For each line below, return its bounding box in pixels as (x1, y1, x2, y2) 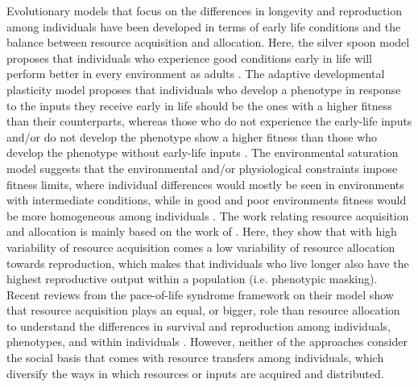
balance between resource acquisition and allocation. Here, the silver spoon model (6, 34, 410, 51)
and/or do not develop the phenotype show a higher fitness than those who (6, 128, 378, 145)
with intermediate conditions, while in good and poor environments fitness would (6, 191, 407, 208)
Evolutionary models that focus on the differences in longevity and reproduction (6, 2, 403, 19)
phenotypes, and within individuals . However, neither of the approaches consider (6, 333, 408, 350)
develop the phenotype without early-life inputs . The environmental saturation (6, 144, 399, 161)
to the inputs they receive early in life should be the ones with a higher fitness (6, 97, 392, 113)
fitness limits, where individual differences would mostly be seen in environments (6, 175, 404, 192)
